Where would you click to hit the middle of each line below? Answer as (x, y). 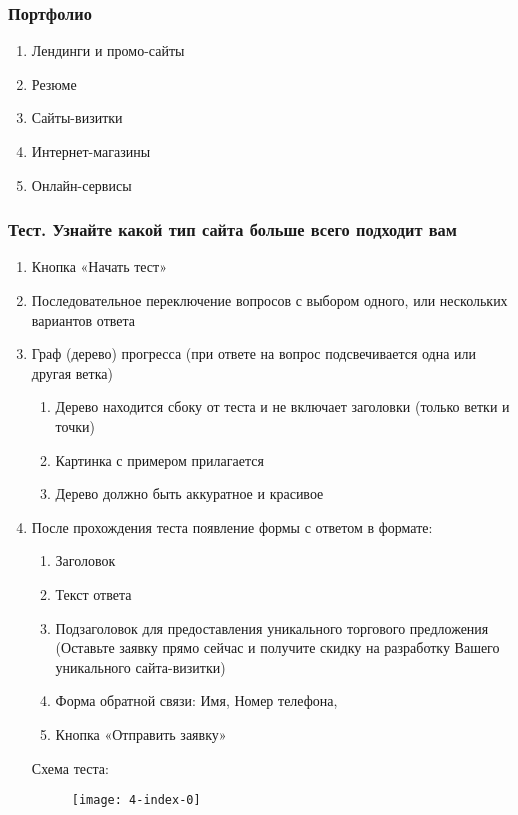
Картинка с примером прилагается (159, 459)
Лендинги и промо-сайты (108, 50)
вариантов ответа (83, 319)
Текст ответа (93, 593)
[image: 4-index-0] (136, 800)
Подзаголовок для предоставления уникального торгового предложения (272, 627)
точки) (75, 425)
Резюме (54, 83)
